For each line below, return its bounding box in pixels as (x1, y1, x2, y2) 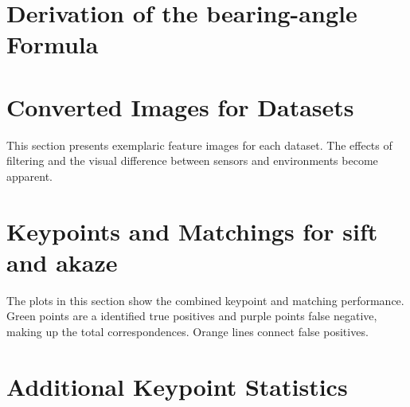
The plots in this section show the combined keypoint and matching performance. (6, 292, 404, 308)
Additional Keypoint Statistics (6, 370, 348, 402)
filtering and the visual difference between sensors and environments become (6, 152, 378, 169)
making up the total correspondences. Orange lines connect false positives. (6, 323, 369, 339)
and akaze (6, 245, 118, 278)
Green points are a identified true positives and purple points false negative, (6, 307, 377, 324)
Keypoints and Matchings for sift (6, 214, 378, 247)
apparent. (6, 167, 53, 184)
